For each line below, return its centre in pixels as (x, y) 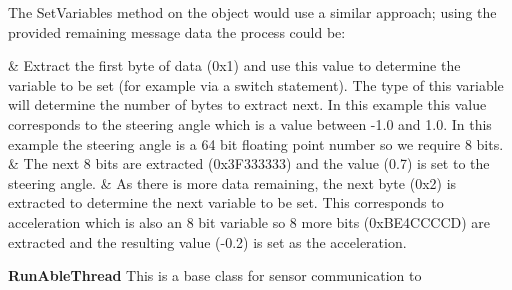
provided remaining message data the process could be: (177, 31)
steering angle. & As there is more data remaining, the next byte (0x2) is (232, 182)
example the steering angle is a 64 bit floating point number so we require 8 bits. (256, 143)
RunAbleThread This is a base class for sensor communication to (215, 275)
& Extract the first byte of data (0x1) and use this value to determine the (234, 65)
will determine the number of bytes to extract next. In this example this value (247, 104)
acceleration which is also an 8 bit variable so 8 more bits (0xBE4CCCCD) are (249, 221)
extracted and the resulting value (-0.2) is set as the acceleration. (207, 241)
